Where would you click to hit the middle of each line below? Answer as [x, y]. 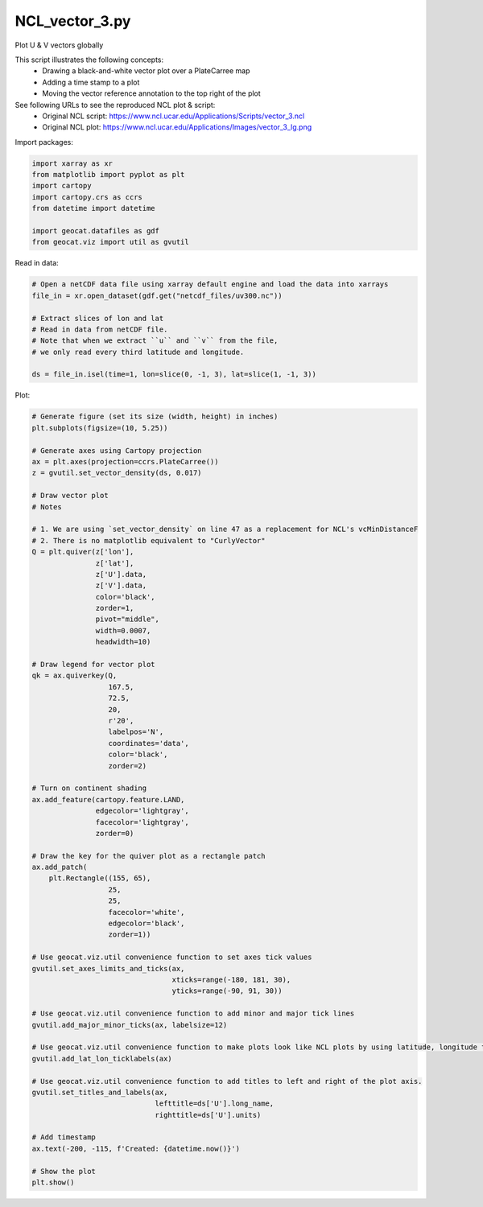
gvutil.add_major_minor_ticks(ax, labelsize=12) [130, 1025]
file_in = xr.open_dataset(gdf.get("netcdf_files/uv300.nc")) [157, 295]
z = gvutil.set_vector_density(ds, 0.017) [117, 473]
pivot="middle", [128, 619]
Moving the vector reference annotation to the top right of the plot [151, 93]
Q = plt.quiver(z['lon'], [83, 552]
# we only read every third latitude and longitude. [138, 352]
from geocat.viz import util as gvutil [110, 242]
